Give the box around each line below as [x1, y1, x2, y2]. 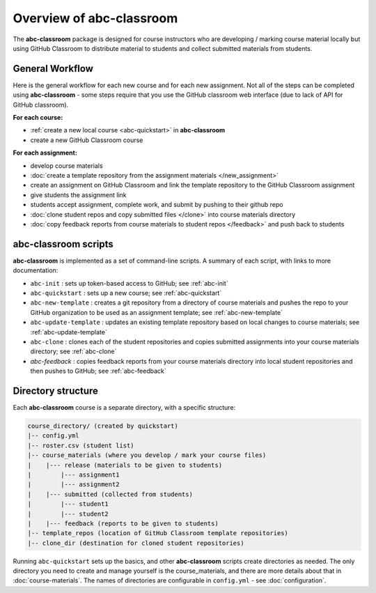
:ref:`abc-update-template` [30, 328, 107, 336]
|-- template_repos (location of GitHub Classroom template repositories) [27, 530, 289, 537]
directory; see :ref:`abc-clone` [30, 347, 117, 355]
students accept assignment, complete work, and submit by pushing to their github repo [30, 201, 283, 209]
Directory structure [13, 385, 99, 396]
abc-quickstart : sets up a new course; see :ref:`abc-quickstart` [30, 289, 222, 297]
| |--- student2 [27, 509, 109, 518]
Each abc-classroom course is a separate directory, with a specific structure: [13, 403, 236, 412]
